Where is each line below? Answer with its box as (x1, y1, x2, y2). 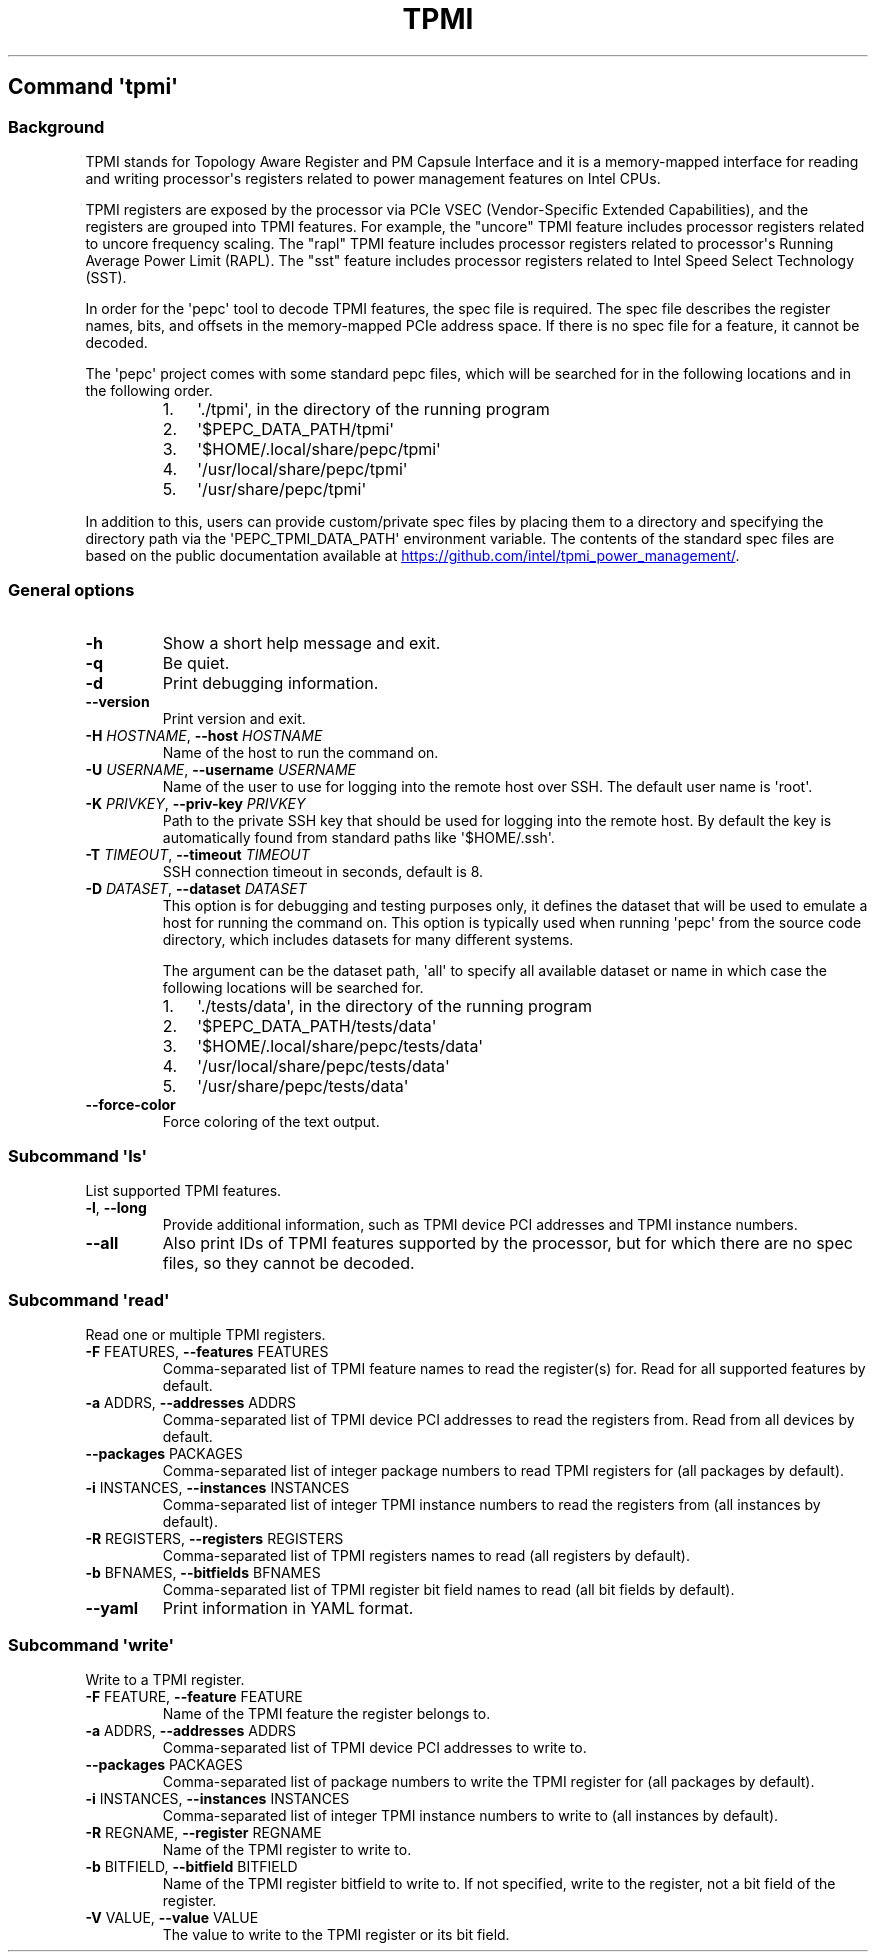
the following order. (85, 381, 213, 399)
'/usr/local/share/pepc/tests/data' (197, 1055, 450, 1076)
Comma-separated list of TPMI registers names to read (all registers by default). (162, 1547, 690, 1565)
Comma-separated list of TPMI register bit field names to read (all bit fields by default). (162, 1581, 735, 1599)
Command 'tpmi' (8, 74, 179, 100)
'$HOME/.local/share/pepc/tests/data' (197, 1035, 484, 1056)
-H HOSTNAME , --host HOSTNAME (85, 726, 323, 744)
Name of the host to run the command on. (162, 743, 439, 761)
